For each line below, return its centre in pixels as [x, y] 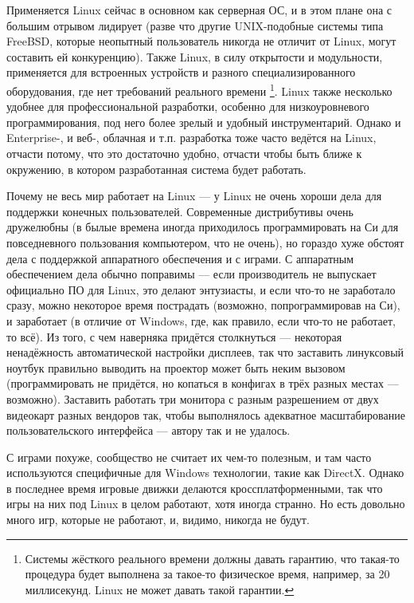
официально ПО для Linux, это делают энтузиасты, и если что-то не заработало [201, 289]
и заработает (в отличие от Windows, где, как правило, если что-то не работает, [201, 320]
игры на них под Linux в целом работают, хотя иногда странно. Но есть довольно [206, 504]
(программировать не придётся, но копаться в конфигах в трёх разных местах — [203, 383]
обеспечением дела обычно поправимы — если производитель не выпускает [191, 274]
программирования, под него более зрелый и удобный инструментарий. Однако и [204, 122]
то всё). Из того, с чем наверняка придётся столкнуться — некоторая [174, 336]
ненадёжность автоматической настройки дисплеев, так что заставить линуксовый [205, 352]
